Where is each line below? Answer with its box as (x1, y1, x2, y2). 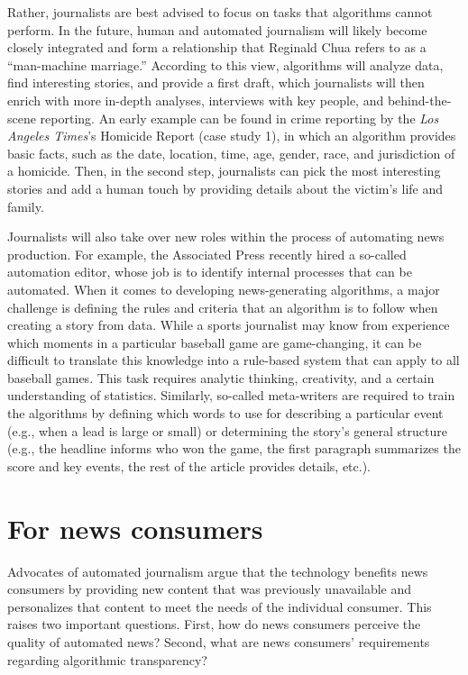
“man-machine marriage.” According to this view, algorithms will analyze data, (7, 55, 444, 74)
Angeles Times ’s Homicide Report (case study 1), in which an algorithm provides (7, 126, 456, 145)
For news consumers (7, 509, 263, 546)
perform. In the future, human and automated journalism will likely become (7, 20, 427, 39)
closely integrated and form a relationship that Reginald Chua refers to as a (7, 38, 427, 57)
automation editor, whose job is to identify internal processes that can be (7, 262, 412, 281)
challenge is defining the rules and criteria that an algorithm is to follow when (7, 297, 438, 316)
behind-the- (387, 90, 452, 109)
